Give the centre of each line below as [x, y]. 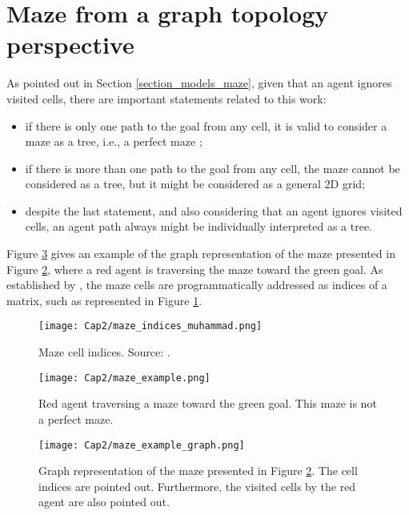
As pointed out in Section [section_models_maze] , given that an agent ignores [199, 83]
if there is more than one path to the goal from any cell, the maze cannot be [213, 168]
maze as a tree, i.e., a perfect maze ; [114, 141]
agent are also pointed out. [104, 502]
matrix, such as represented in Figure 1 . [104, 300]
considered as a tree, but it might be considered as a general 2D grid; [195, 184]
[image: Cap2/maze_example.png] [124, 378]
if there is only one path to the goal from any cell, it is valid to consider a [206, 125]
